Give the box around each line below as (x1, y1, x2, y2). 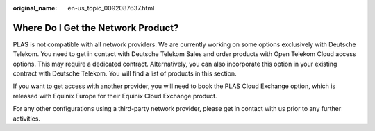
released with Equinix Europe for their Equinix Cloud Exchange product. (12, 91, 218, 100)
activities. (12, 114, 41, 123)
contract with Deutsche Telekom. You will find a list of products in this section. (12, 69, 237, 78)
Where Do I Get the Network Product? (12, 21, 179, 34)
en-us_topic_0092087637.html (67, 4, 155, 12)
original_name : (12, 4, 58, 12)
